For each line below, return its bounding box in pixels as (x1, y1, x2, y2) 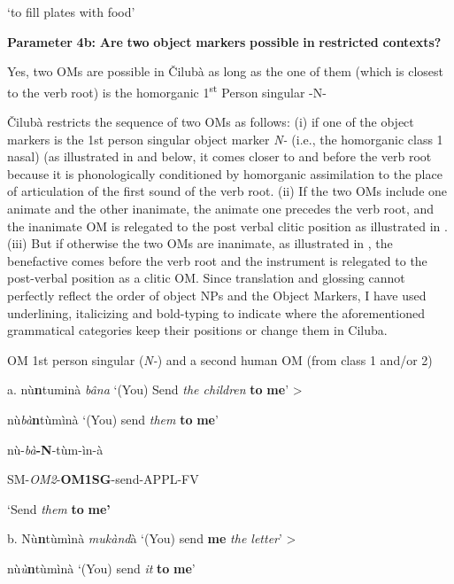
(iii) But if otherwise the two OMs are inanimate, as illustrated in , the (7, 234, 393, 253)
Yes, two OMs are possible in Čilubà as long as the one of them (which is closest (7, 62, 443, 81)
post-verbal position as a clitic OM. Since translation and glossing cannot (7, 269, 405, 287)
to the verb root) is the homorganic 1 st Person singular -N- (7, 80, 327, 101)
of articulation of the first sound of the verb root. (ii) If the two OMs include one (7, 182, 448, 200)
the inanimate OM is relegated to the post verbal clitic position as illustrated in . (7, 216, 448, 235)
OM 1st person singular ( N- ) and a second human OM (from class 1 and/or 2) (7, 350, 433, 369)
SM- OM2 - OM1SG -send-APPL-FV (7, 470, 199, 488)
